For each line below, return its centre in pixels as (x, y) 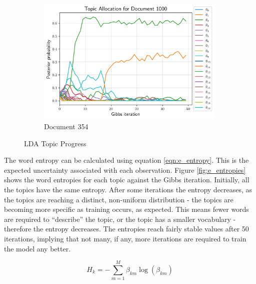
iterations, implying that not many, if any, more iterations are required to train (125, 238)
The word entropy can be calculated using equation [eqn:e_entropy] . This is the (126, 160)
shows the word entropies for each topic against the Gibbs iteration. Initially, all (127, 180)
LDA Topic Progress (55, 143)
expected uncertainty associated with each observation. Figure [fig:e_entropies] (125, 170)
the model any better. (37, 248)
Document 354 (66, 126)
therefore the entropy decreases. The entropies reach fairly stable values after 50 (126, 229)
